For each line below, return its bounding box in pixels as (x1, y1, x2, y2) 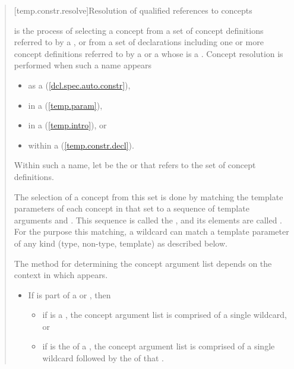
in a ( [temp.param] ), (28, 99, 103, 111)
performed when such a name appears (14, 59, 152, 71)
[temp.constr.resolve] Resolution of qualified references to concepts (14, 4, 252, 16)
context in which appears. (14, 269, 108, 281)
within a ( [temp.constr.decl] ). (28, 138, 134, 151)
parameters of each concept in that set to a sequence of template (14, 202, 249, 215)
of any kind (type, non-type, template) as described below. (14, 236, 227, 249)
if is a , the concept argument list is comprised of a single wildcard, (42, 308, 287, 321)
